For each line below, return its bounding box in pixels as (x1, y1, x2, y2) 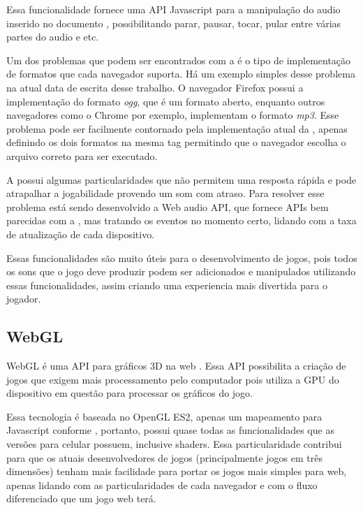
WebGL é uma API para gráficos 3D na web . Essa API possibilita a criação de (6, 358, 346, 373)
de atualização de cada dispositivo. (6, 226, 155, 241)
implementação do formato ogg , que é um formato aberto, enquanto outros (6, 94, 325, 108)
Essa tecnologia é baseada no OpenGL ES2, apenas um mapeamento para (6, 409, 323, 423)
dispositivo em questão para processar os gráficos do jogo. (6, 386, 253, 400)
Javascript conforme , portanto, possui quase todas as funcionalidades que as (6, 423, 334, 437)
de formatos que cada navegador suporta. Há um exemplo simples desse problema (6, 66, 355, 81)
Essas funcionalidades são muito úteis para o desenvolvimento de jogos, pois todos (6, 250, 357, 265)
